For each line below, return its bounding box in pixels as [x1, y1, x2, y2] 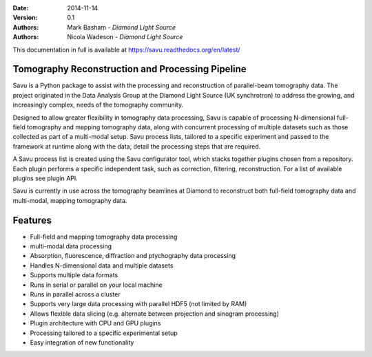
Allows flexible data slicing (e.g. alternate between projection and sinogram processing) [30, 310, 279, 318]
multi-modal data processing [30, 242, 112, 250]
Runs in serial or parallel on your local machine [30, 281, 163, 289]
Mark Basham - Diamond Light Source [67, 23, 176, 31]
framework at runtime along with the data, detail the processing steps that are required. [12, 142, 261, 151]
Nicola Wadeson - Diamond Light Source [67, 33, 183, 41]
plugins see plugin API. [12, 174, 79, 182]
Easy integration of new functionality [30, 338, 134, 347]
